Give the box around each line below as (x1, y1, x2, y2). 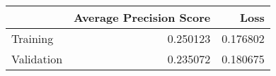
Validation (11, 51, 63, 67)
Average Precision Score (74, 9, 211, 25)
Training (11, 30, 54, 46)
